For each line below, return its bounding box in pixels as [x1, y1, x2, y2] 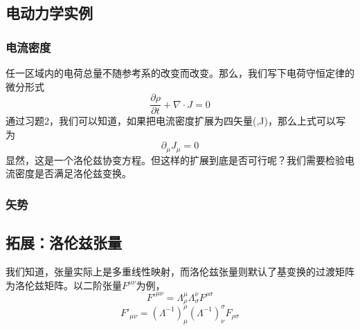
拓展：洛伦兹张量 [6, 232, 122, 253]
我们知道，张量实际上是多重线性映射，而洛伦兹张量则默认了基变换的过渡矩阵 [6, 264, 354, 279]
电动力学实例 [6, 2, 93, 24]
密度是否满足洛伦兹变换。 [15, 166, 132, 181]
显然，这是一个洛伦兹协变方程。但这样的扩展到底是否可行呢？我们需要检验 [6, 152, 345, 167]
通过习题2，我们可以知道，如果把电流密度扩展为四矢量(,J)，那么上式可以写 [6, 113, 345, 128]
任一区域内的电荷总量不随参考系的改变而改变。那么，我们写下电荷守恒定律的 [6, 66, 354, 80]
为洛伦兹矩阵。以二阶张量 [6, 277, 122, 292]
